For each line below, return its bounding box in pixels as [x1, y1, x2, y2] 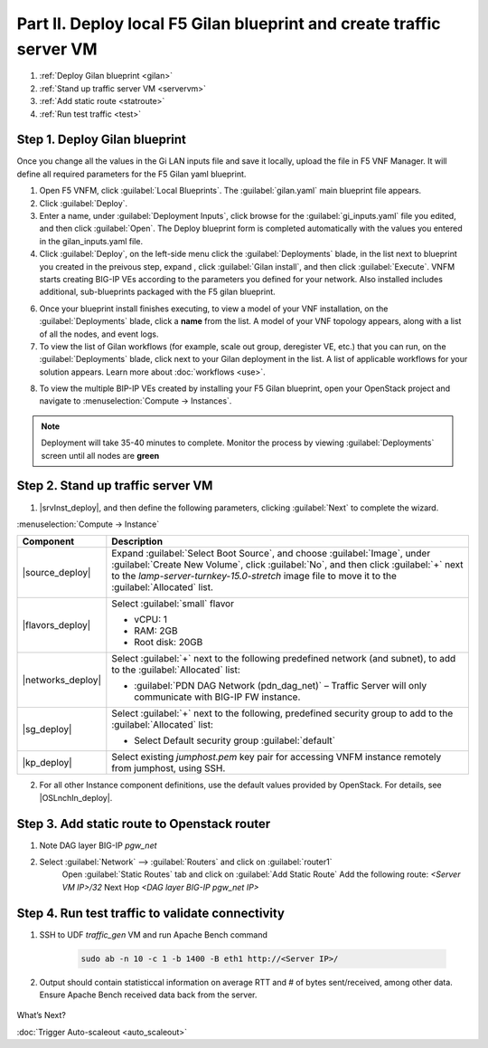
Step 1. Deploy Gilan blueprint [16, 132, 187, 148]
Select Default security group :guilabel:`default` [134, 734, 336, 747]
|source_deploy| [22, 567, 91, 579]
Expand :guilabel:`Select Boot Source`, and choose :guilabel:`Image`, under [111, 548, 431, 560]
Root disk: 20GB [134, 636, 203, 649]
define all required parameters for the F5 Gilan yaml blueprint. [16, 168, 247, 179]
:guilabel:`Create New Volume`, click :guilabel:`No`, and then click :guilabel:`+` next [111, 558, 465, 571]
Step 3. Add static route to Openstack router [16, 815, 271, 832]
